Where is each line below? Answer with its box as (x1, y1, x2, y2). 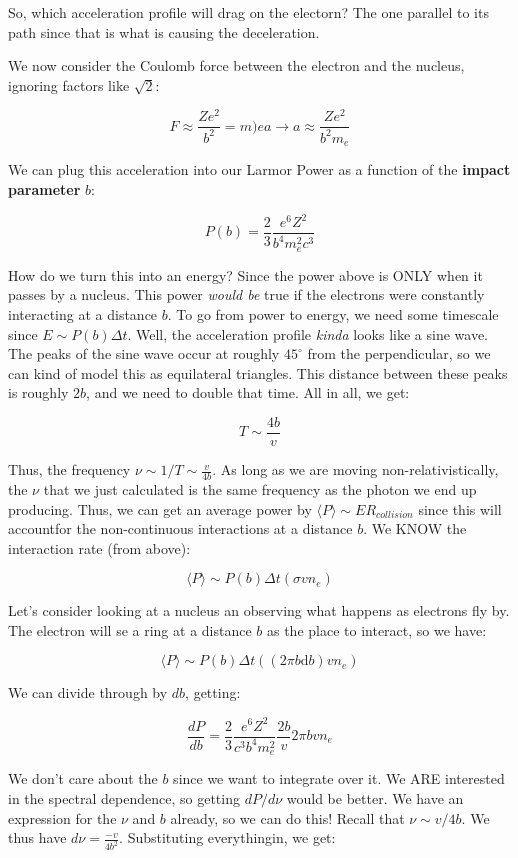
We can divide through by (8, 682, 168, 703)
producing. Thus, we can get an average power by (8, 498, 312, 519)
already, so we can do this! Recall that (170, 807, 405, 828)
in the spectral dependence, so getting (8, 788, 240, 809)
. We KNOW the (363, 518, 467, 539)
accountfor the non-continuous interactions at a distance (8, 518, 353, 539)
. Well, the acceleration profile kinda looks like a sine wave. (127, 323, 489, 344)
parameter (8, 178, 81, 199)
